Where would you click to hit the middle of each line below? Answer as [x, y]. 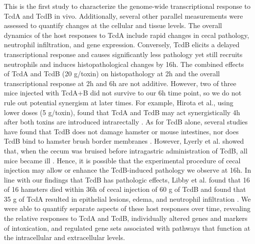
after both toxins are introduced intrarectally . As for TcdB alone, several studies [126, 122]
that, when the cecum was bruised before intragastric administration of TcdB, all [126, 150]
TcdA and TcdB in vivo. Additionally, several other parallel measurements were [124, 15]
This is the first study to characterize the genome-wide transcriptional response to [127, 6]
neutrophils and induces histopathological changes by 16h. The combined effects [124, 64]
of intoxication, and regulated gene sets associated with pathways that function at [127, 228]
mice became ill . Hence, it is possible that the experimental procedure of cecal [122, 160]
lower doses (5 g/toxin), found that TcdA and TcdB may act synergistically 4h [122, 112]
